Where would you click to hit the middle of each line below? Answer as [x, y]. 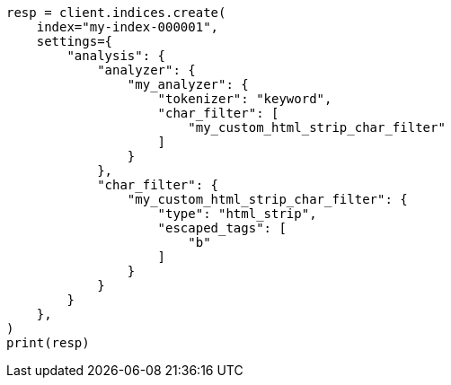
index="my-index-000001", [128, 27]
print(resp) [48, 343]
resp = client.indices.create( [116, 13]
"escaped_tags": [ [222, 228]
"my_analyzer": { [188, 84]
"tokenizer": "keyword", [245, 99]
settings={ [75, 41]
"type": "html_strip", [237, 214]
